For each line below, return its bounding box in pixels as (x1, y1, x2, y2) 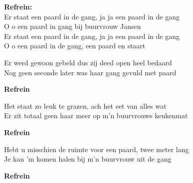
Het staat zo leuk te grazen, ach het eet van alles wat (4, 100, 167, 111)
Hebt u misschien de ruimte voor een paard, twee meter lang (4, 144, 189, 154)
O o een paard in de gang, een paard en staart (4, 40, 146, 51)
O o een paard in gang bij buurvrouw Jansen (4, 21, 141, 31)
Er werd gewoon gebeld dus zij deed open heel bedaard (4, 57, 172, 67)
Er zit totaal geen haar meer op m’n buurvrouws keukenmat (4, 110, 188, 121)
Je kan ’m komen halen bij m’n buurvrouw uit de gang (4, 154, 172, 164)
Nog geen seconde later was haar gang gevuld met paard (4, 67, 177, 77)
